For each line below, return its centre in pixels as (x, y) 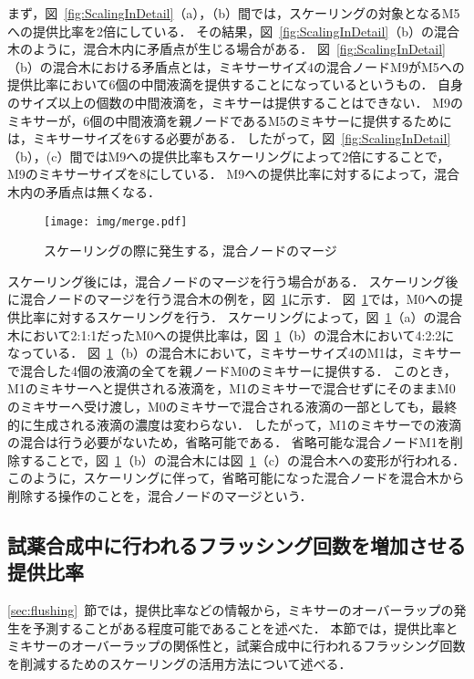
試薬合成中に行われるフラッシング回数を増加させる (237, 544)
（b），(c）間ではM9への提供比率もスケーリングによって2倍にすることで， (229, 156)
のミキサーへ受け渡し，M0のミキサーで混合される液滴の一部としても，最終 (232, 406)
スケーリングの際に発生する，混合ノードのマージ (191, 251)
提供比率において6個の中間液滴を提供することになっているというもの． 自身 (236, 84)
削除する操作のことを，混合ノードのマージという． (160, 495)
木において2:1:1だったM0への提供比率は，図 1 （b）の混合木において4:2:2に (231, 334)
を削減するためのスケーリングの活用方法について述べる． (180, 663)
